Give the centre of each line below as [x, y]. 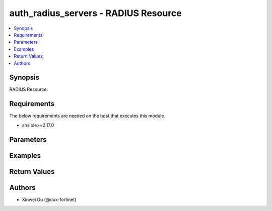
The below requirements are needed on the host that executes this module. [87, 116]
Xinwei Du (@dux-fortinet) [49, 199]
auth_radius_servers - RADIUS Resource [95, 13]
